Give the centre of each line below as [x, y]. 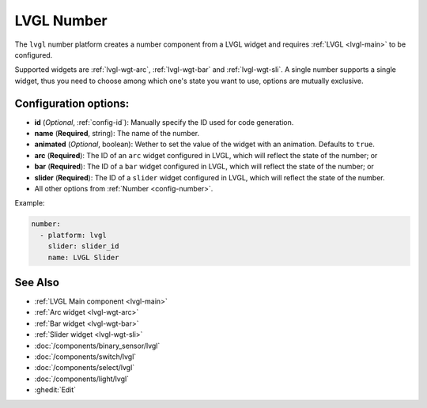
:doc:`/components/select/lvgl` [85, 368]
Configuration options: [72, 103]
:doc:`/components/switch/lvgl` [85, 357]
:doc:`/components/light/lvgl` [82, 379]
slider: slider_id [83, 246]
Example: [30, 203]
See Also [37, 282]
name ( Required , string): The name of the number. [117, 134]
